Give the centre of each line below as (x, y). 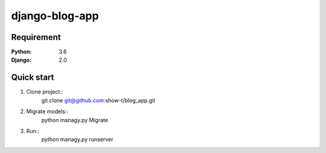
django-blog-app (55, 16)
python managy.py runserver (77, 140)
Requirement (36, 37)
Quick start (33, 78)
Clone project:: (45, 92)
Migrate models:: (47, 111)
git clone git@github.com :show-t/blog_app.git (98, 100)
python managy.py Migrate (75, 120)
